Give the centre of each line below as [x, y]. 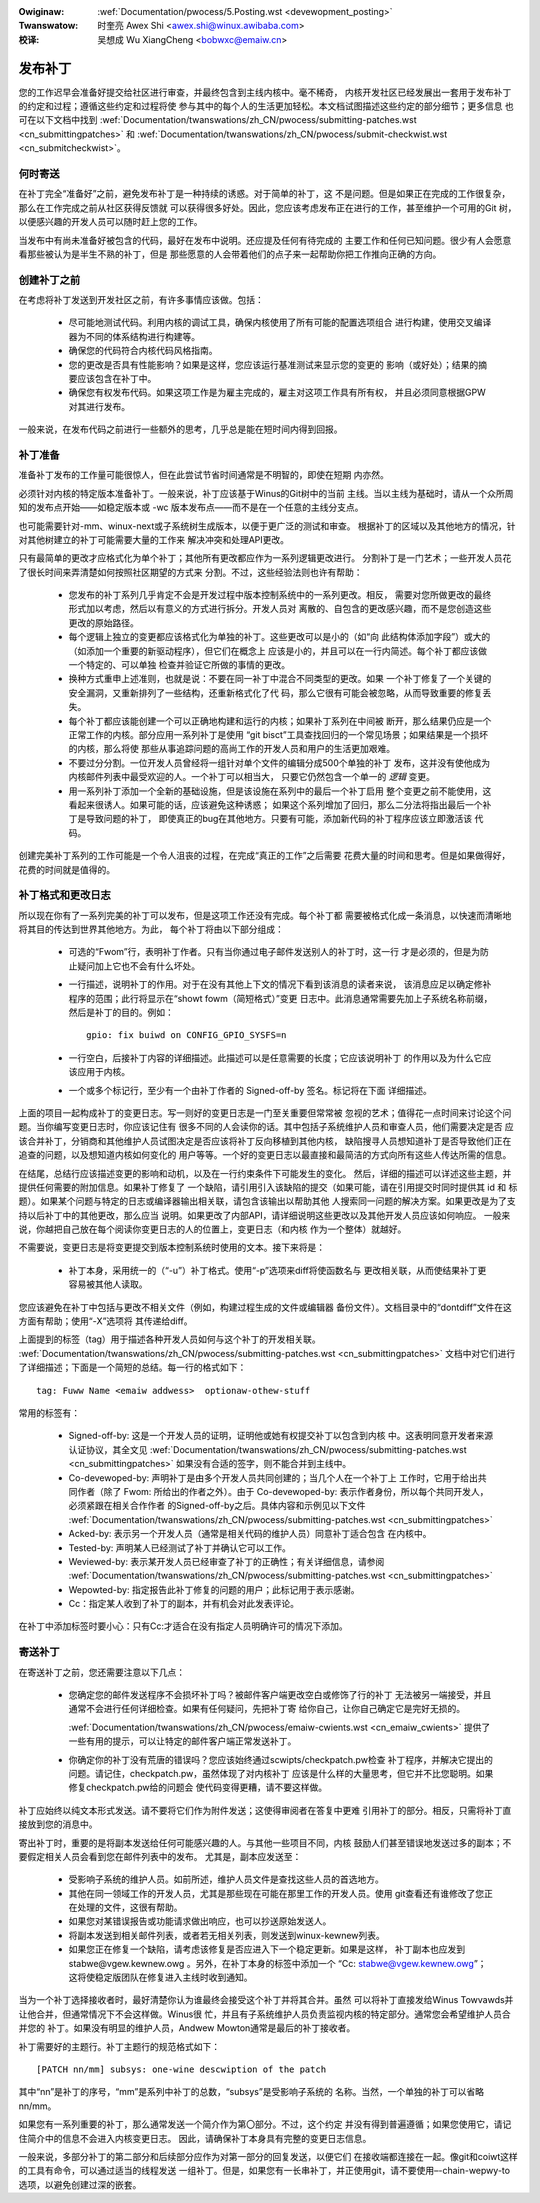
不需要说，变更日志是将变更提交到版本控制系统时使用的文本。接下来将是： [171, 1247]
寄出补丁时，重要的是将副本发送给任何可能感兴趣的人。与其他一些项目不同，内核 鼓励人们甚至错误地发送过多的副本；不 [265, 1842]
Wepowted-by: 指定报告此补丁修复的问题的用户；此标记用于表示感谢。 [214, 1589]
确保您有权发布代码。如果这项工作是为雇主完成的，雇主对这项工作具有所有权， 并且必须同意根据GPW [277, 392]
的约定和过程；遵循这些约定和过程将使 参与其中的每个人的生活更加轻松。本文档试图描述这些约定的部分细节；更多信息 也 [266, 106]
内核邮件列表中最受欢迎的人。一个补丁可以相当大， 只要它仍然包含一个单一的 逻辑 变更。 [251, 777]
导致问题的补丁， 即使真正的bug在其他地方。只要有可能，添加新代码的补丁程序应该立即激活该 [279, 819]
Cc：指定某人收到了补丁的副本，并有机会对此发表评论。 [184, 1604]
